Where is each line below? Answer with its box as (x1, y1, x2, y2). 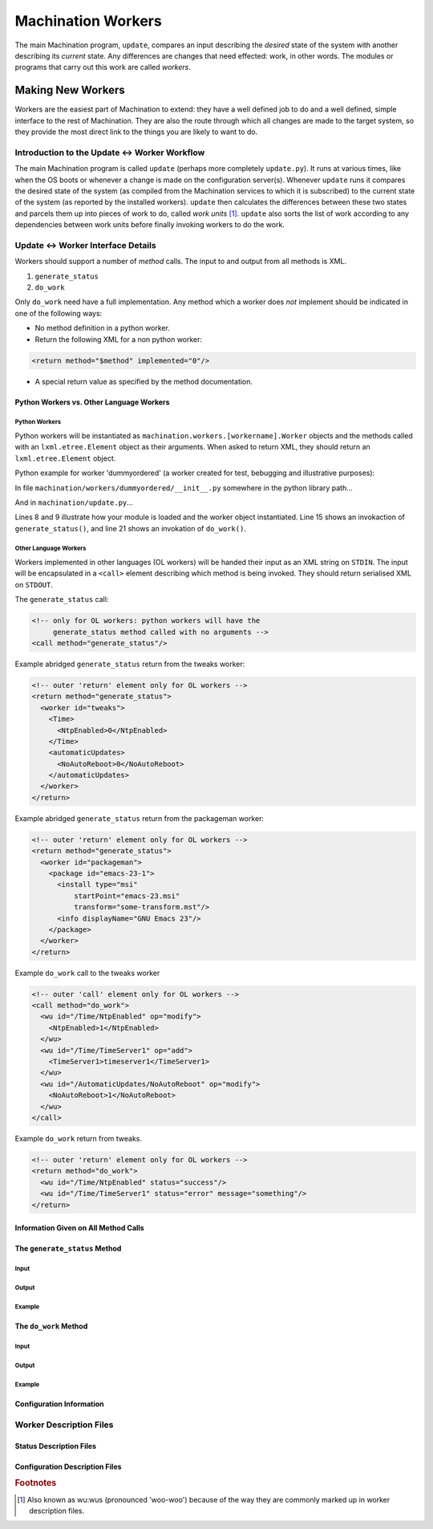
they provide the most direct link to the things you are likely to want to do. (14, 127, 258, 136)
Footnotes (14, 1478, 57, 1489)
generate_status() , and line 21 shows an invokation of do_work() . (14, 523, 246, 533)
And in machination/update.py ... (14, 498, 134, 507)
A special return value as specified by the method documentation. (34, 376, 253, 386)
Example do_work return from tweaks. (14, 1133, 143, 1143)
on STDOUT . (14, 579, 54, 589)
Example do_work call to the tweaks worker (14, 968, 160, 978)
